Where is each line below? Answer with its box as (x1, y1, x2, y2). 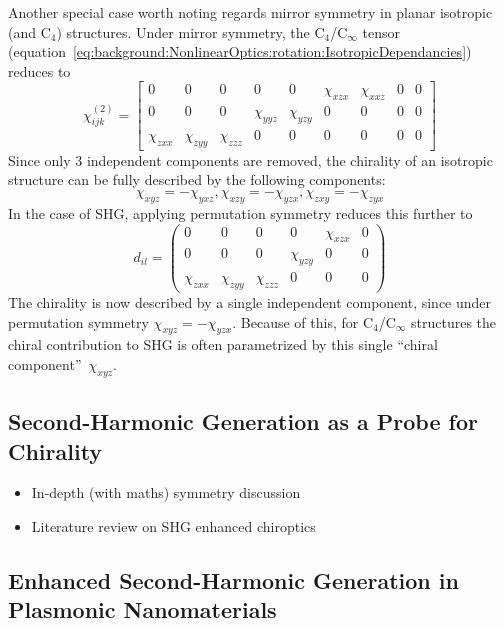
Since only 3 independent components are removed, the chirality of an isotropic (8, 149, 493, 170)
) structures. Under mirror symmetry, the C (56, 21, 325, 42)
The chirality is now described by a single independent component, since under (8, 292, 492, 313)
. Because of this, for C (232, 311, 373, 332)
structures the (411, 311, 497, 332)
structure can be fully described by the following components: (8, 169, 386, 190)
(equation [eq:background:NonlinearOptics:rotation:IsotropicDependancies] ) (8, 41, 472, 62)
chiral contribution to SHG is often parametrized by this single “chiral (8, 334, 438, 355)
